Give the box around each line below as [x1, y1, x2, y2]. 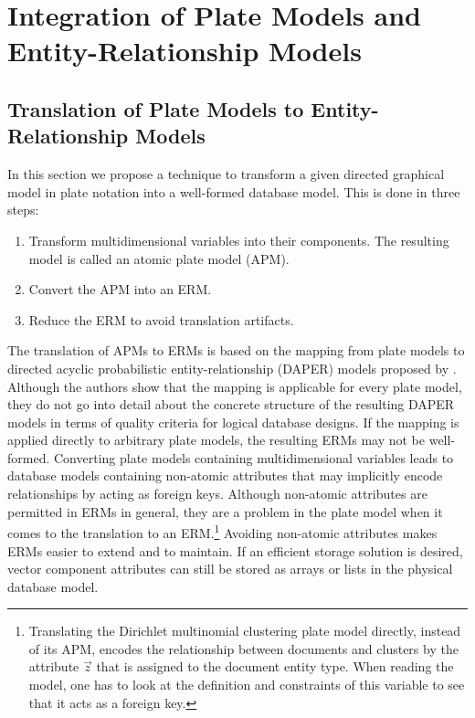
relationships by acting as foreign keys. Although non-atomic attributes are [7, 484, 427, 503]
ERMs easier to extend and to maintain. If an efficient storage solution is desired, [7, 541, 463, 560]
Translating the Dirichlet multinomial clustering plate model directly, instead [28, 621, 461, 640]
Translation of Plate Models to [7, 94, 304, 122]
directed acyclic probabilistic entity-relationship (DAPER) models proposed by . [7, 358, 457, 377]
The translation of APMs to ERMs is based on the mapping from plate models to [7, 341, 465, 360]
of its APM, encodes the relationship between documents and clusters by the [28, 639, 459, 658]
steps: [7, 200, 39, 219]
